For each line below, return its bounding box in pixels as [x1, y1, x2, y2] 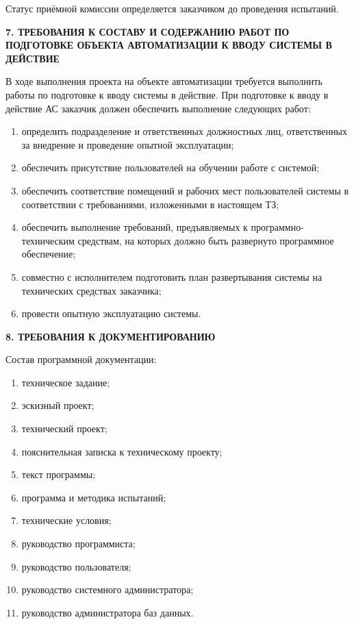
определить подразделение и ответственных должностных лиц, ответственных [21, 124, 347, 138]
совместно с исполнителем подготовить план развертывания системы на [21, 269, 323, 284]
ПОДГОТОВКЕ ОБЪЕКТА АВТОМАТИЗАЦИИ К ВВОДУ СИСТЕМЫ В [5, 38, 332, 52]
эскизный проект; [21, 398, 94, 412]
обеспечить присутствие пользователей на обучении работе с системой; [21, 160, 320, 175]
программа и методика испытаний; [21, 490, 166, 504]
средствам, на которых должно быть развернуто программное [77, 233, 334, 247]
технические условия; [21, 513, 112, 527]
